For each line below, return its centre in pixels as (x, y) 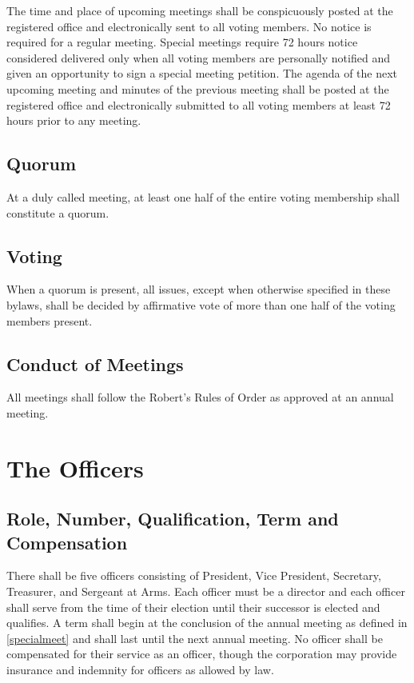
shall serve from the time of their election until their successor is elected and (193, 607)
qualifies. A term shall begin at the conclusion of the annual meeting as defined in (207, 623)
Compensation (67, 542)
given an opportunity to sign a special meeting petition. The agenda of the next (202, 73)
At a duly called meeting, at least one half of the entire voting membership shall (203, 196)
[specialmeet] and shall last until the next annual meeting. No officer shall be (195, 638)
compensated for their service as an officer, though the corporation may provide (202, 654)
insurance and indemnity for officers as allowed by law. (140, 670)
